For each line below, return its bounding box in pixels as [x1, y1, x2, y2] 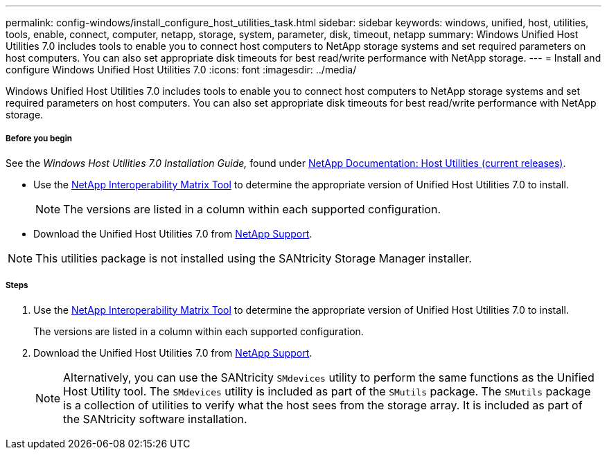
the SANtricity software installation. [63, 411, 247, 426]
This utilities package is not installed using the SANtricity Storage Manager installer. [35, 251, 472, 265]
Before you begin [6, 134, 73, 144]
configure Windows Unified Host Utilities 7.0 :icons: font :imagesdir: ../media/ [6, 64, 357, 75]
